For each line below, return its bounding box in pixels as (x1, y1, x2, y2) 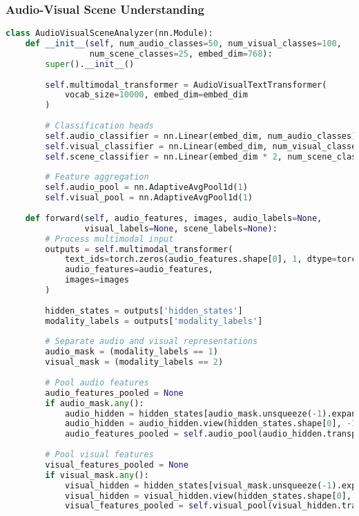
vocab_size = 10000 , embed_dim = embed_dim (64, 90, 248, 100)
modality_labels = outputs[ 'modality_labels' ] (45, 316, 263, 326)
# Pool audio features (45, 377, 149, 388)
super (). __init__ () (45, 59, 135, 69)
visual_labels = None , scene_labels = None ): (84, 223, 278, 233)
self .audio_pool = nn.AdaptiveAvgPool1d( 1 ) (45, 182, 248, 193)
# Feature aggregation (45, 172, 149, 182)
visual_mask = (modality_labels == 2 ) (45, 357, 224, 367)
